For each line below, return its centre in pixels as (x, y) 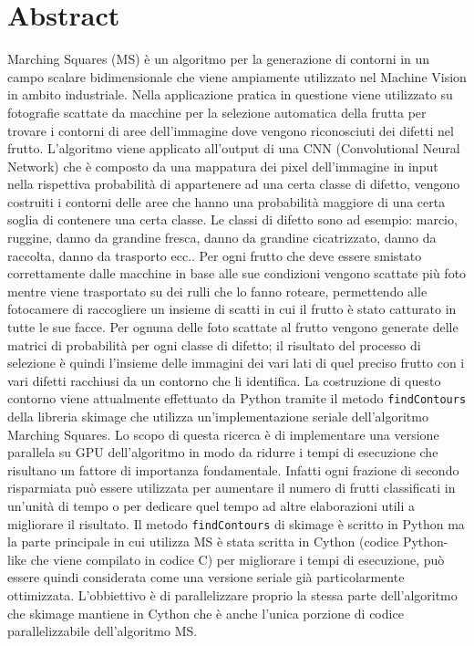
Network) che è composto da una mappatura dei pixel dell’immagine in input (223, 166)
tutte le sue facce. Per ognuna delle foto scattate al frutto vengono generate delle (233, 327)
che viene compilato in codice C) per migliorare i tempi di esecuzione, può (237, 559)
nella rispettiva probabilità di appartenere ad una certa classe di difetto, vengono (234, 184)
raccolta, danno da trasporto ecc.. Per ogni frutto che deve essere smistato (215, 255)
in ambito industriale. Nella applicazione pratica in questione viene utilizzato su (230, 94)
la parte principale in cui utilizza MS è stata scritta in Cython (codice (203, 542)
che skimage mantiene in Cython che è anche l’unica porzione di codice (206, 613)
